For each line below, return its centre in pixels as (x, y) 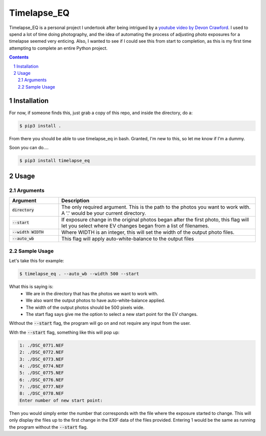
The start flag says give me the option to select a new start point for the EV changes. (112, 314)
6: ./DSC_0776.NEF (42, 380)
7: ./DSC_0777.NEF (42, 387)
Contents (19, 57)
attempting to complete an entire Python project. (58, 48)
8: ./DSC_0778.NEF (42, 393)
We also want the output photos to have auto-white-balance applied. (95, 301)
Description (75, 200)
